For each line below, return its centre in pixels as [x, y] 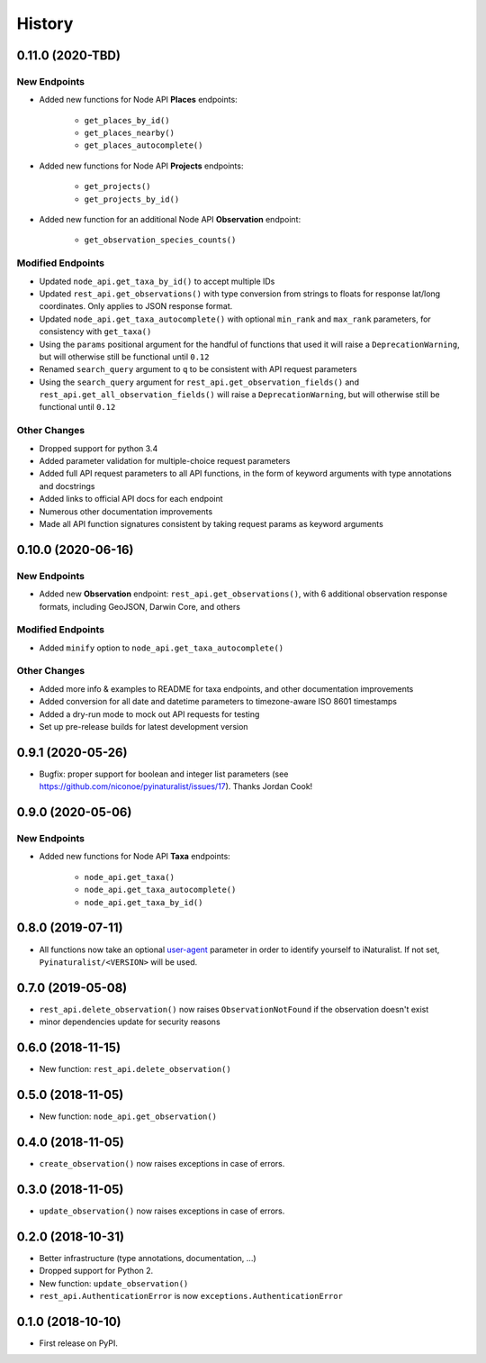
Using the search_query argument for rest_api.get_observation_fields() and [199, 382]
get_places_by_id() [127, 120]
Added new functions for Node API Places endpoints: [138, 100]
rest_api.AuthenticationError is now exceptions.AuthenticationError [191, 1295]
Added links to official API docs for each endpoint [131, 499]
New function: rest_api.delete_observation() [135, 1069]
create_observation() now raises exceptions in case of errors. [162, 1163]
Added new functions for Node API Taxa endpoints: [135, 857]
